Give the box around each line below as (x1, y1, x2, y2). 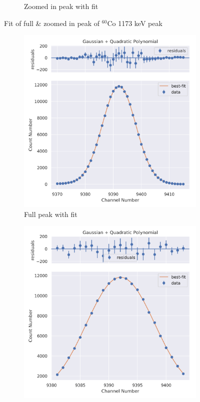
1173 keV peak (118, 17, 162, 28)
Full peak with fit (24, 208, 77, 219)
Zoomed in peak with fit (24, 1, 98, 11)
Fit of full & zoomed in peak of (4, 17, 100, 28)
